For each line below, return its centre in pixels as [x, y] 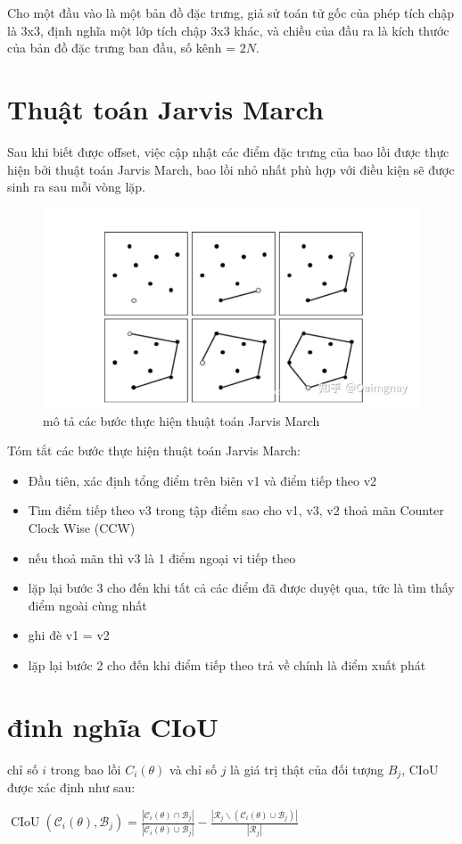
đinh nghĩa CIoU [113, 726]
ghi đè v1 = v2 [69, 635]
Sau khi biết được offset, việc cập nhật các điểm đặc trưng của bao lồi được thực [228, 151]
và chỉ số [193, 769]
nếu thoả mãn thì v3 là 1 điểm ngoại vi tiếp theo [162, 557]
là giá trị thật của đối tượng [307, 769]
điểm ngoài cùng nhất [87, 605]
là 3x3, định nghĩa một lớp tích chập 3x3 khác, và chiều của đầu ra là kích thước [228, 30]
